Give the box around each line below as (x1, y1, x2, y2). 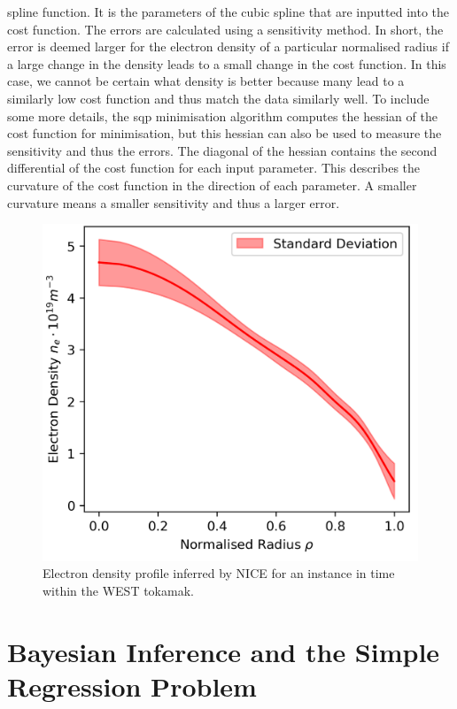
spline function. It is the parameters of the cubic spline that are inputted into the (7, 3, 450, 20)
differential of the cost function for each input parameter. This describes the (7, 158, 421, 177)
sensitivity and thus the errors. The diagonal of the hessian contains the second (7, 141, 438, 159)
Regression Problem (7, 667, 257, 704)
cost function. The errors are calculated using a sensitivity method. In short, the (7, 19, 444, 38)
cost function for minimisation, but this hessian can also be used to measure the (7, 124, 442, 143)
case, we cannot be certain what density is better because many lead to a (7, 72, 405, 90)
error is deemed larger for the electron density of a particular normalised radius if (7, 37, 449, 56)
